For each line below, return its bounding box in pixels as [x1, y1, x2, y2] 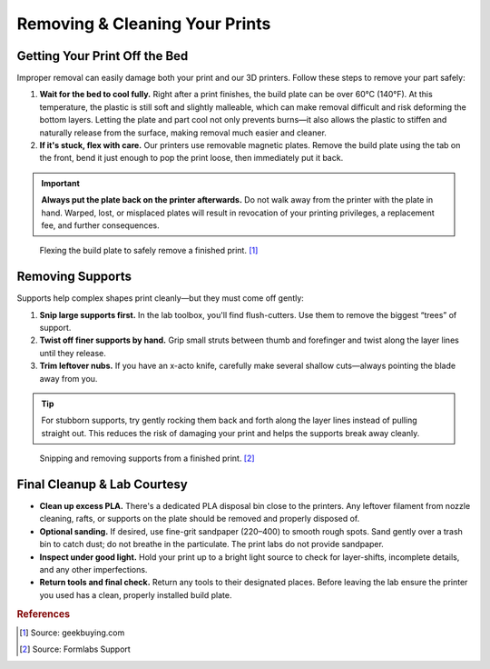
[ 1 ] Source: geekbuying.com [19, 627, 125, 638]
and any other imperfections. [39, 564, 148, 575]
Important [41, 177, 81, 188]
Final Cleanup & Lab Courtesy [16, 476, 188, 492]
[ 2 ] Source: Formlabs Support [19, 644, 131, 654]
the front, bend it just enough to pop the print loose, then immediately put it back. [39, 153, 344, 164]
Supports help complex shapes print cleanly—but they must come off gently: [16, 293, 304, 304]
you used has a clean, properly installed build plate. [39, 589, 232, 600]
